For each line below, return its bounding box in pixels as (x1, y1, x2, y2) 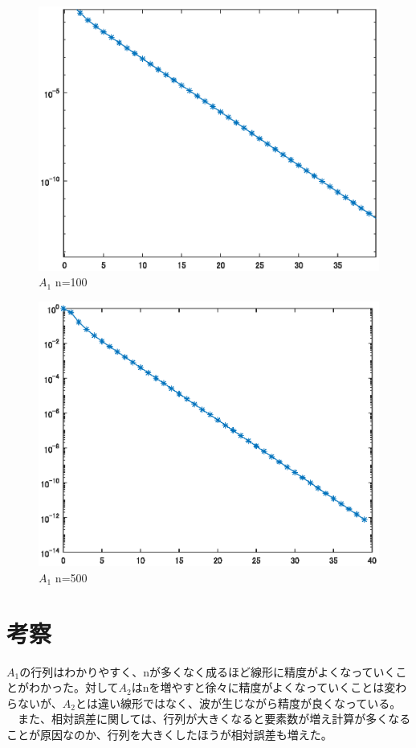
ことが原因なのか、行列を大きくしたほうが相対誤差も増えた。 (6, 725, 332, 742)
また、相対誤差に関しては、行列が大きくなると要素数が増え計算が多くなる (17, 710, 411, 727)
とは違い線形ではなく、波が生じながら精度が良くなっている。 (75, 694, 402, 711)
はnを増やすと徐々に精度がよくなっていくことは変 (131, 679, 396, 696)
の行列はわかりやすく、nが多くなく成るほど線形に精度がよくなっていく (19, 663, 396, 680)
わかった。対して (28, 679, 119, 696)
